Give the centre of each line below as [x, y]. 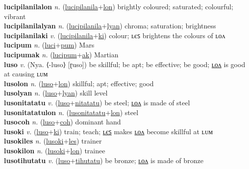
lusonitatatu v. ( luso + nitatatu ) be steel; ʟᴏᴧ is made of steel [97, 102]
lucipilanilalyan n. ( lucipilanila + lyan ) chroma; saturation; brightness [110, 26]
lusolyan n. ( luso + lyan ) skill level [56, 93]
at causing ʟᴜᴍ [26, 74]
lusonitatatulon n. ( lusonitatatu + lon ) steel [71, 112]
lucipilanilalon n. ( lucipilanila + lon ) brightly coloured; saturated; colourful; [119, 6]
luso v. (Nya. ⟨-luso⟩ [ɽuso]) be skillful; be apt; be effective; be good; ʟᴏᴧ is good [125, 64]
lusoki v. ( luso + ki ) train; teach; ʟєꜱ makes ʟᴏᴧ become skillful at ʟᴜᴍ [109, 131]
